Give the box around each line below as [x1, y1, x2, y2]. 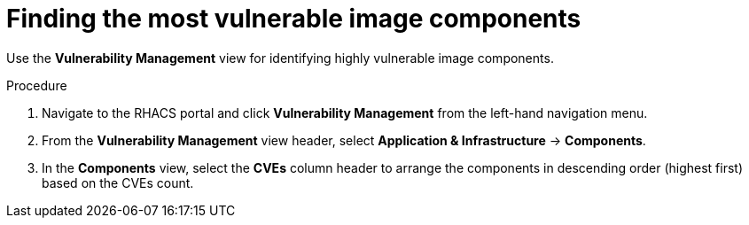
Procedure [6, 77, 67, 93]
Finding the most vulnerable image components [6, 4, 581, 34]
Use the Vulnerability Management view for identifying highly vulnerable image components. [6, 50, 554, 66]
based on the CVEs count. [42, 175, 194, 190]
